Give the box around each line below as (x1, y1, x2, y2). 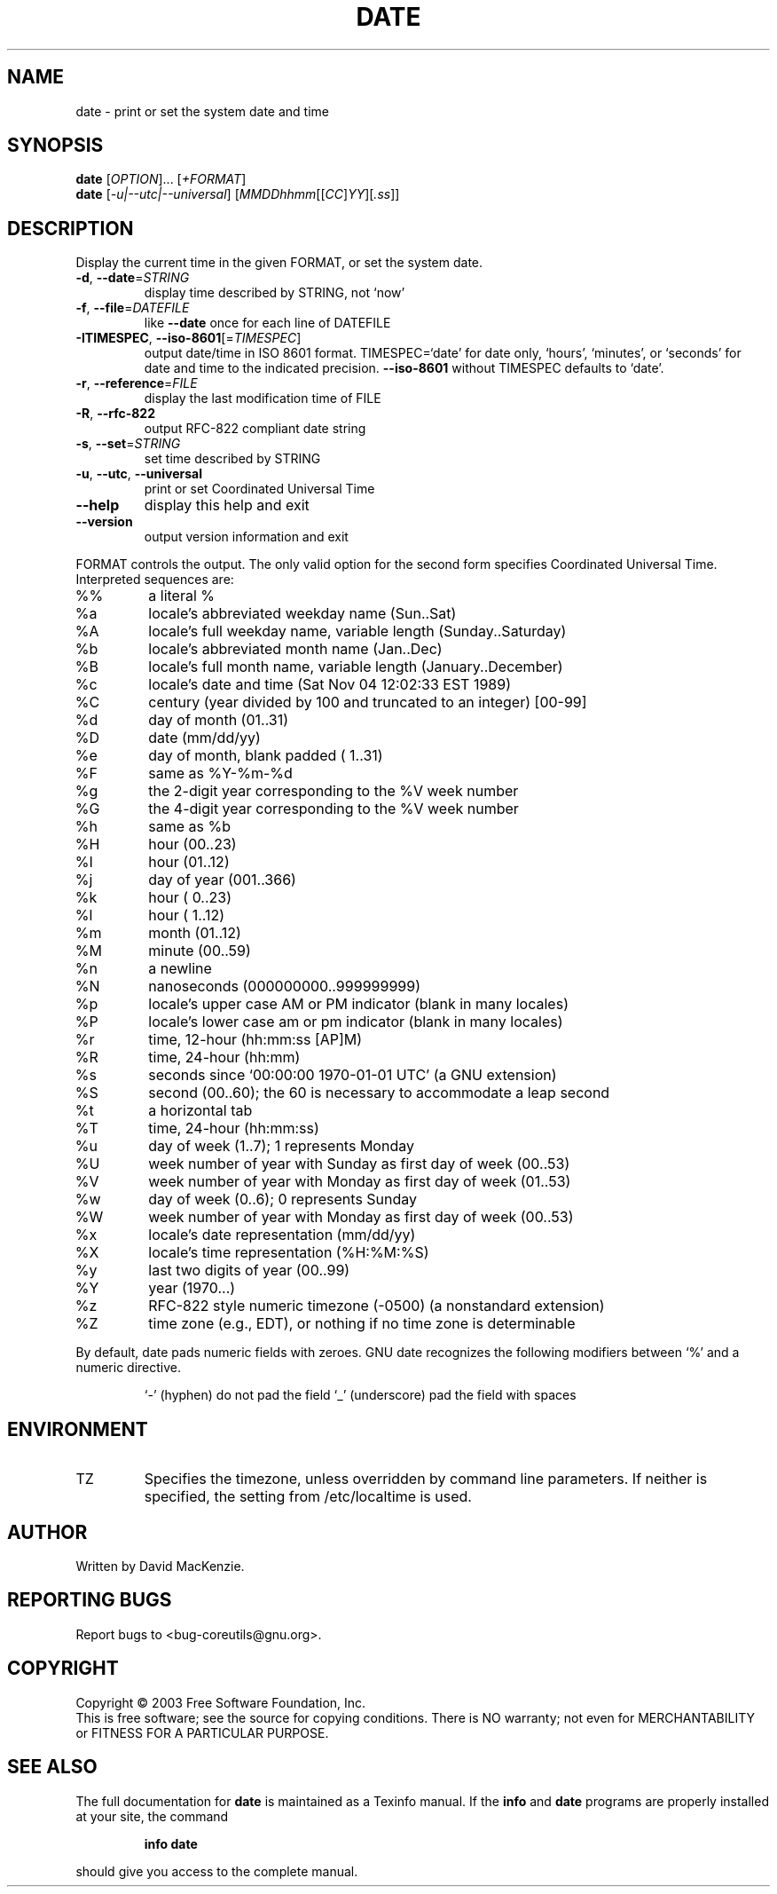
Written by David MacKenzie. (75, 1558, 245, 1574)
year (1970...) (148, 1279, 236, 1298)
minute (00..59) (148, 942, 251, 960)
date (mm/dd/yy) (148, 729, 261, 747)
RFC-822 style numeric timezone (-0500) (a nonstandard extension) (148, 1297, 605, 1315)
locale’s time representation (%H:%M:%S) (148, 1243, 429, 1262)
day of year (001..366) (148, 871, 296, 889)
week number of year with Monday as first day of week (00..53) (148, 1208, 574, 1227)
